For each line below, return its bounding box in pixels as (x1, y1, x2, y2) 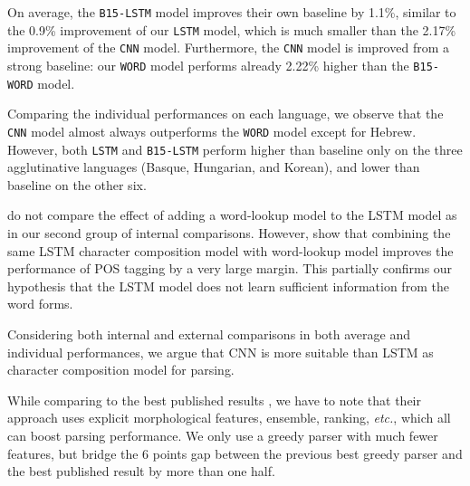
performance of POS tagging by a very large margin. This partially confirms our (7, 259, 453, 278)
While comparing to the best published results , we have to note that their (7, 390, 421, 409)
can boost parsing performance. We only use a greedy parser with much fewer (7, 425, 438, 444)
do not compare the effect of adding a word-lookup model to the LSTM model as (7, 205, 457, 224)
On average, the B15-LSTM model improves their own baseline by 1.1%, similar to (7, 3, 456, 21)
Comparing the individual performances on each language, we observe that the (7, 104, 444, 123)
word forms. (7, 294, 73, 313)
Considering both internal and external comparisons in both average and (7, 324, 410, 343)
